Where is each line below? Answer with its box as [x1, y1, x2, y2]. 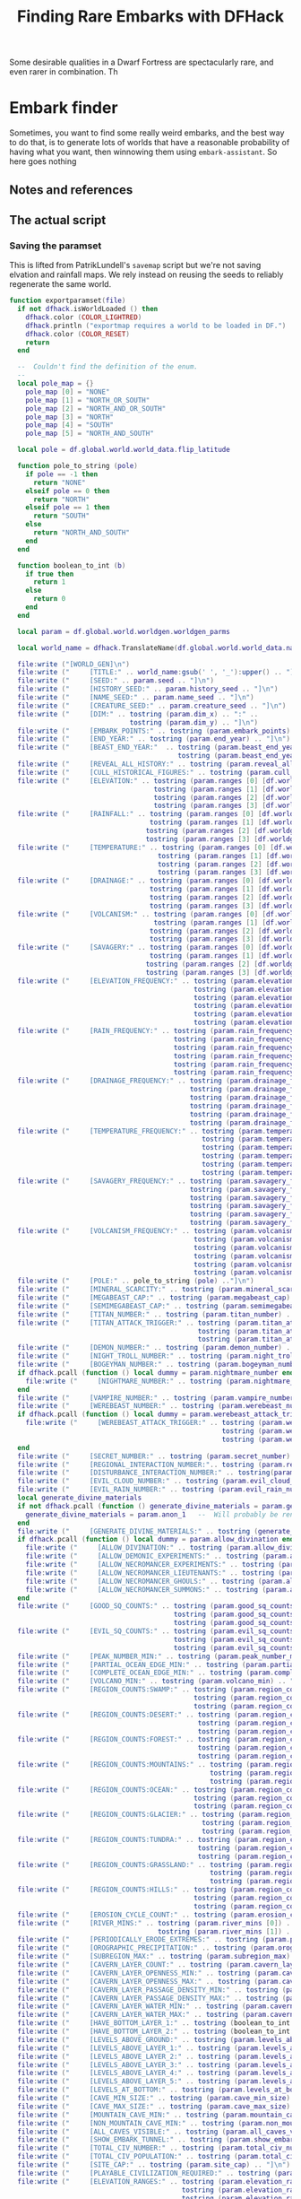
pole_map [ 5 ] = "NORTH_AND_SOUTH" [25, 429, 154, 439]
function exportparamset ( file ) [9, 296, 126, 306]
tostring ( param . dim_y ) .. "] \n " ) [129, 717, 258, 727]
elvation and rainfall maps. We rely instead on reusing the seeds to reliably [9, 269, 284, 280]
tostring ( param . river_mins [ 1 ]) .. [157, 1926, 295, 1936]
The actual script [9, 213, 107, 228]
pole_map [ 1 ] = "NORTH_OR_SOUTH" [25, 395, 150, 404]
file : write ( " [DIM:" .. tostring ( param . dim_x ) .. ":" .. [17, 709, 259, 718]
